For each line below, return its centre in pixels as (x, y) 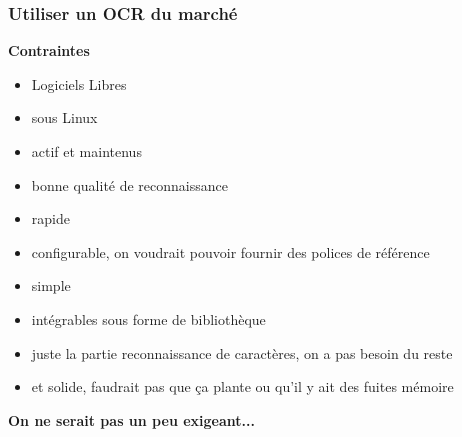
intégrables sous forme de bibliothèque (148, 318)
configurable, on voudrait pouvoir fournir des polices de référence (230, 251)
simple (51, 285)
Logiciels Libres (79, 83)
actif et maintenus (86, 151)
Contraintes (49, 50)
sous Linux (64, 117)
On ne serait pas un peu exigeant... (131, 419)
